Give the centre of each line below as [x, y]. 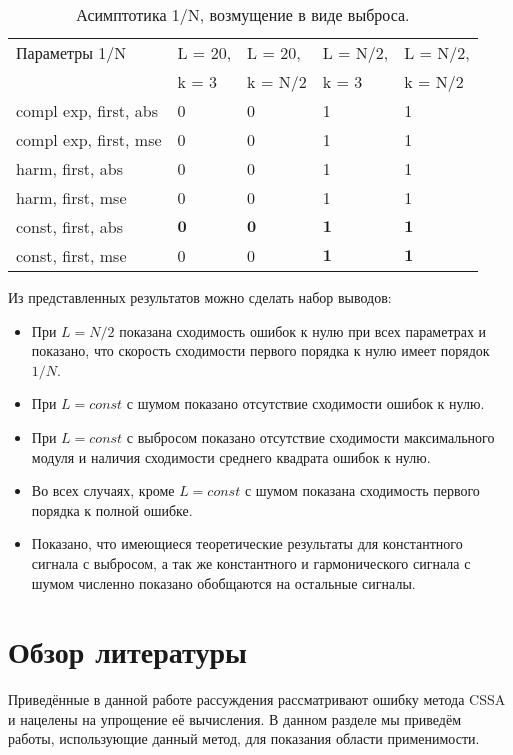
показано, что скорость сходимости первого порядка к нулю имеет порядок [260, 350]
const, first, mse [71, 255]
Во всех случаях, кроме [103, 490]
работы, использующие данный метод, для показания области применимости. [244, 738]
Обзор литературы [127, 651]
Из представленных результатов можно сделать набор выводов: [200, 297]
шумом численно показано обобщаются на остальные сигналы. [223, 582]
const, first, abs [69, 226]
